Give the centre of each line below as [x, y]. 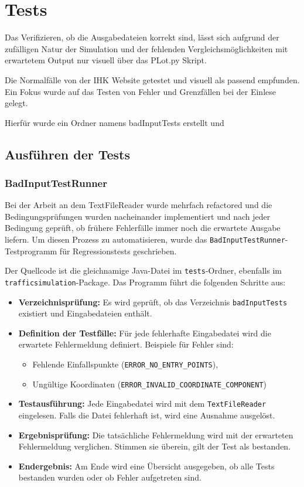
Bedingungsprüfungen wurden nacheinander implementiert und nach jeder [138, 216]
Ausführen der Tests [68, 154]
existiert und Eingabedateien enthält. [85, 313]
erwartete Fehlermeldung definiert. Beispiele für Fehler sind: [126, 344]
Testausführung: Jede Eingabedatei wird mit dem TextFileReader [142, 403]
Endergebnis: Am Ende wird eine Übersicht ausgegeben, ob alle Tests [146, 466]
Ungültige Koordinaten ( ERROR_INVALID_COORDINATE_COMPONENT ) [150, 384]
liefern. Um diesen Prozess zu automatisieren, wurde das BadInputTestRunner [145, 239]
